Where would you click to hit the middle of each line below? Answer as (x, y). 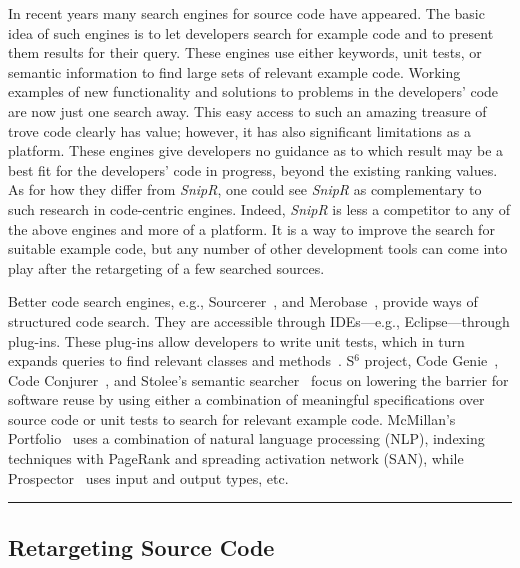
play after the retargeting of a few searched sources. (166, 267)
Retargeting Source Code (141, 546)
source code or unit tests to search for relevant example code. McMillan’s (232, 418)
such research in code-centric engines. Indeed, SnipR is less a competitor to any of (259, 208)
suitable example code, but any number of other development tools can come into (258, 248)
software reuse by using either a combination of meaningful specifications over (246, 399)
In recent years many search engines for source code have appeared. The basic (246, 13)
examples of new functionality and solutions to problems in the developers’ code (253, 91)
